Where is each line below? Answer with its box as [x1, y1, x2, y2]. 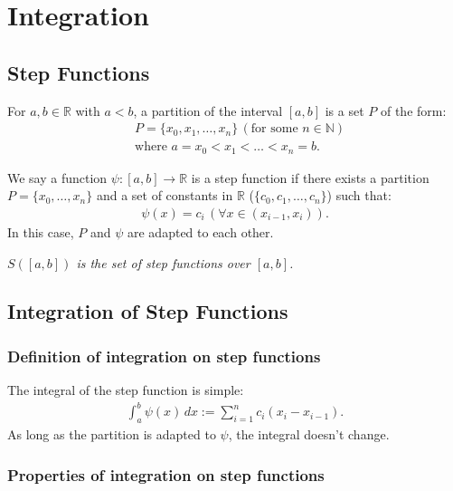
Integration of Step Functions [7, 297, 288, 325]
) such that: [326, 186, 392, 205]
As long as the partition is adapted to [7, 425, 216, 444]
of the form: [380, 101, 447, 120]
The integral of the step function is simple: [7, 380, 244, 400]
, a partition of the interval [133, 101, 283, 120]
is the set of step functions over [76, 253, 250, 272]
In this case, [7, 222, 74, 241]
